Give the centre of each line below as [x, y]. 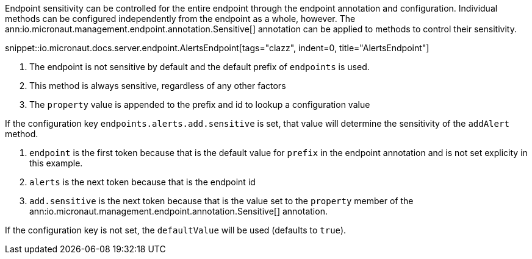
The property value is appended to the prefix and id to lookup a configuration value [200, 105]
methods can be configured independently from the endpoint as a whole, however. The [180, 19]
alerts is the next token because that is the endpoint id [142, 182]
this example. [56, 163]
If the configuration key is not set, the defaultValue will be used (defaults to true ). [176, 230]
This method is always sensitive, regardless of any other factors [158, 86]
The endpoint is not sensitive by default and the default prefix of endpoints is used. [199, 67]
